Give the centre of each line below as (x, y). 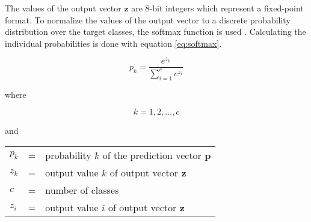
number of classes (82, 190)
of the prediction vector (152, 155)
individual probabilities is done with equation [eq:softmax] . (113, 43)
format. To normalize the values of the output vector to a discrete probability (148, 19)
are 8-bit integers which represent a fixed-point (217, 8)
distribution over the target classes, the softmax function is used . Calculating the (155, 31)
